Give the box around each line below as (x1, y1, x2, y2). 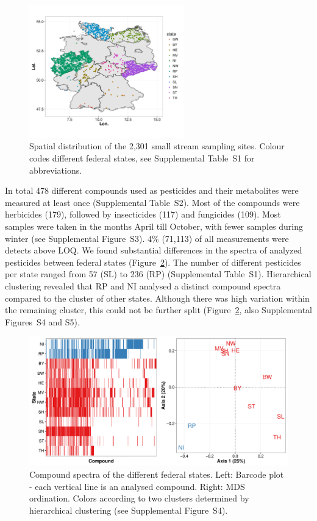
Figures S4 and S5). (5, 315, 80, 328)
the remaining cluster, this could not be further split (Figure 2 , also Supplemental (5, 303, 312, 316)
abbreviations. (29, 163, 82, 176)
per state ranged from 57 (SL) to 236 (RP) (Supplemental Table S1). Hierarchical (5, 268, 312, 280)
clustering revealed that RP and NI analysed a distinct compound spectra (5, 279, 281, 292)
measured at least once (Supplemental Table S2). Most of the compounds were (5, 196, 300, 208)
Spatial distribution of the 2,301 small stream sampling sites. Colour (29, 140, 285, 152)
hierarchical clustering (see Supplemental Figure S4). (29, 503, 228, 516)
